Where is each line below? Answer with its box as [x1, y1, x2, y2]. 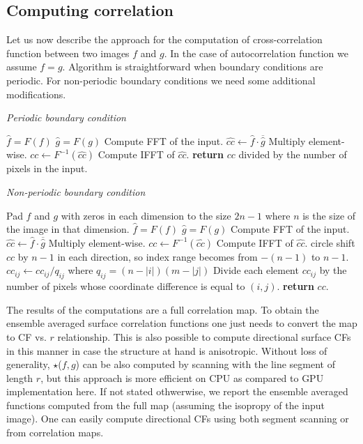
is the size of [302, 208, 356, 222]
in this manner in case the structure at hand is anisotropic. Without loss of [6, 343, 327, 358]
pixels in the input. [6, 161, 88, 176]
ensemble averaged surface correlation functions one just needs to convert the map [6, 316, 357, 330]
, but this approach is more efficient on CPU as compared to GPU [40, 370, 324, 385]
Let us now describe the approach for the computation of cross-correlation [6, 32, 323, 47]
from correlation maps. [6, 425, 104, 440]
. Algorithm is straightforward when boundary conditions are [62, 59, 323, 74]
